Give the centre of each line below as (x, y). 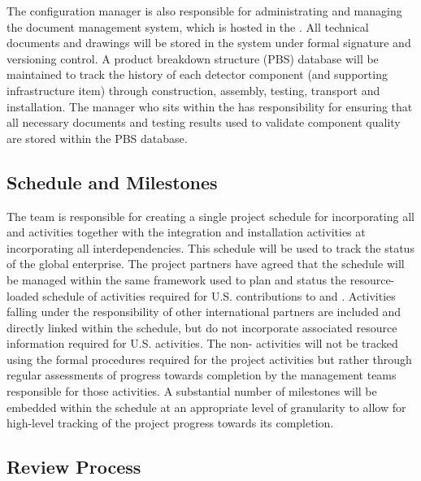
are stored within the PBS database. (97, 138)
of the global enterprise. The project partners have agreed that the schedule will (206, 264)
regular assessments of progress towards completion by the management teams (202, 375)
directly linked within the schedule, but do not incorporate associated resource (202, 327)
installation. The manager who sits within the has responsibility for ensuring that (210, 106)
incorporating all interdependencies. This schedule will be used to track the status (210, 247)
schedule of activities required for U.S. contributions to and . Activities (219, 295)
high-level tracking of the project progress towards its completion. (170, 423)
